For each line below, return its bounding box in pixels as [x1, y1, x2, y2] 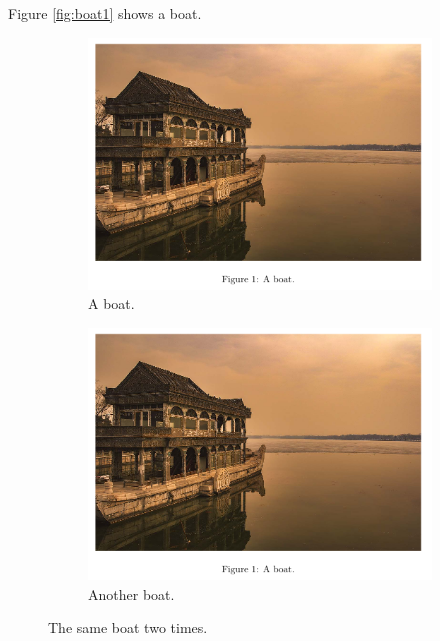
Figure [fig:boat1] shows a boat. [8, 3, 202, 23]
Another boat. [88, 583, 175, 604]
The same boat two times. [48, 617, 208, 638]
